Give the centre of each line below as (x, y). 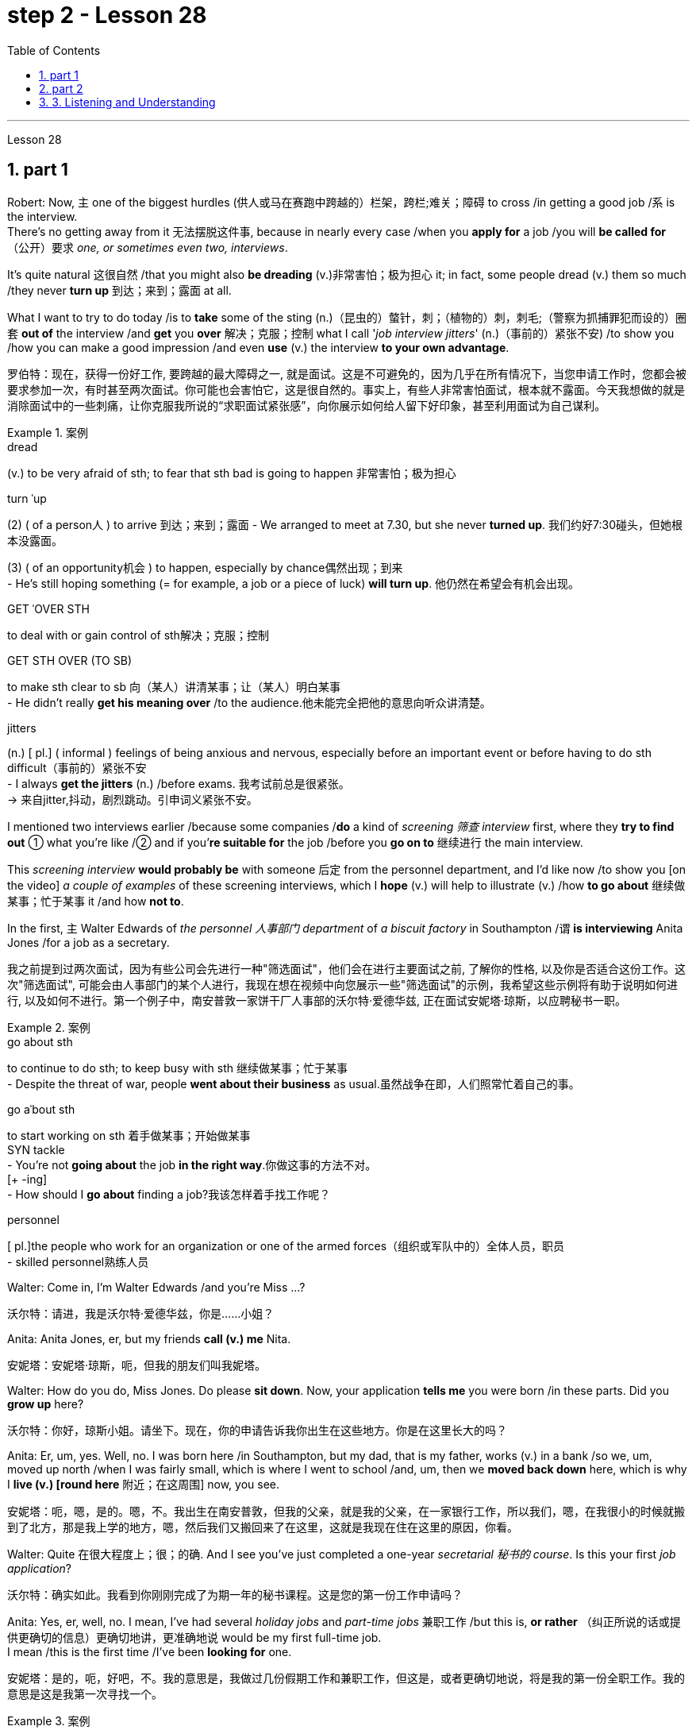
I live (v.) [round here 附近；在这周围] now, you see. (144, 1484)
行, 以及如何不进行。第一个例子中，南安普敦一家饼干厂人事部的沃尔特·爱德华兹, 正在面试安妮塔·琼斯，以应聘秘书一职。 (317, 1000)
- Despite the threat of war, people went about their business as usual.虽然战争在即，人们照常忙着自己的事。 (294, 1083)
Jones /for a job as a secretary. (88, 942)
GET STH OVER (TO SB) (70, 660)
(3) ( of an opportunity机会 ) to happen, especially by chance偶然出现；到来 (205, 567)
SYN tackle (36, 1149)
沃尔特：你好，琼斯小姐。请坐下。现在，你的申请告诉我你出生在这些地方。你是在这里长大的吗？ (257, 1430)
